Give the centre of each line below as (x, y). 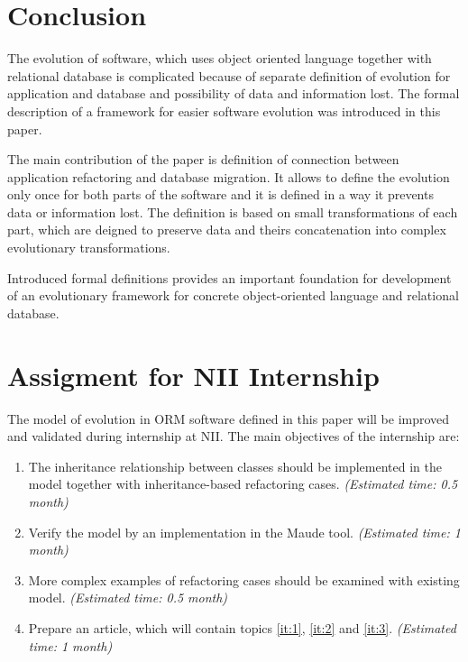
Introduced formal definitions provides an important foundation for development (229, 277)
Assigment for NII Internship (193, 375)
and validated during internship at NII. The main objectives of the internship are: (234, 436)
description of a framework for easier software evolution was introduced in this (224, 110)
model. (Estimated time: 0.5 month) (128, 598)
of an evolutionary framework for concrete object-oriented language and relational (233, 295)
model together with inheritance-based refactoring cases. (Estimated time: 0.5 (243, 484)
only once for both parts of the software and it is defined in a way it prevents (220, 194)
